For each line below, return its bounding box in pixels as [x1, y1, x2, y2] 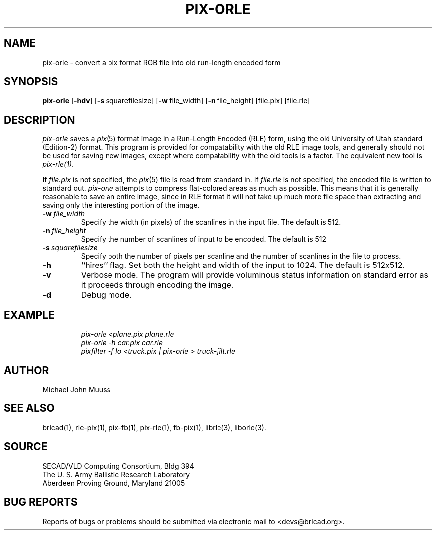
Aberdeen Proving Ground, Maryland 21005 [42, 478, 185, 487]
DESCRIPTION [4, 113, 75, 126]
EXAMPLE [4, 308, 55, 321]
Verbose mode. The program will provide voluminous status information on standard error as [81, 270, 428, 280]
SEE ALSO [4, 402, 55, 415]
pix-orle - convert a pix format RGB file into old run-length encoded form [42, 58, 281, 67]
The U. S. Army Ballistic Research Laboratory [42, 470, 190, 479]
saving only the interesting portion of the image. [42, 201, 200, 210]
